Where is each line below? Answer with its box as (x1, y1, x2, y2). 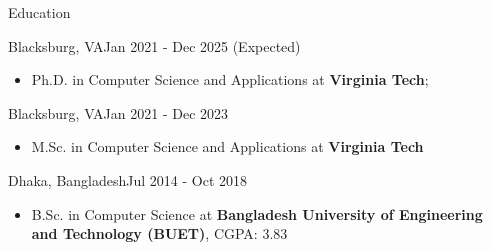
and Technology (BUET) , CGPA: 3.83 (31, 223, 288, 244)
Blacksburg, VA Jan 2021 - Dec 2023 (8, 102, 229, 123)
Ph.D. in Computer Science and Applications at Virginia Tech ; (31, 69, 429, 90)
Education (8, 2, 71, 22)
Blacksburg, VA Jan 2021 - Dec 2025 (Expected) (8, 35, 301, 56)
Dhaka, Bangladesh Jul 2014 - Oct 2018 (8, 169, 248, 190)
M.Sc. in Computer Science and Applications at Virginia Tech (31, 136, 424, 157)
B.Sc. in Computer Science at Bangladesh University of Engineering (31, 203, 483, 224)
